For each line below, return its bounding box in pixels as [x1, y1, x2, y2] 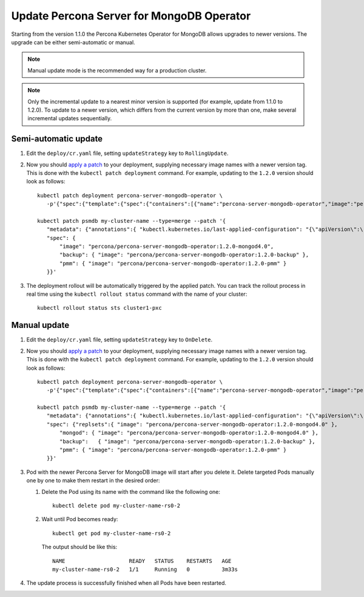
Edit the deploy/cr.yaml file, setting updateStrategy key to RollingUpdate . [26, 149, 229, 157]
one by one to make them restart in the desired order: [26, 477, 160, 484]
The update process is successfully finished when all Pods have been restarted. [26, 579, 227, 587]
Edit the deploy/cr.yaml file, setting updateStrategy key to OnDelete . [26, 336, 213, 343]
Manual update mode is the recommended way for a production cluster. [27, 67, 207, 74]
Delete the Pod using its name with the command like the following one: [41, 488, 221, 495]
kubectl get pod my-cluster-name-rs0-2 [52, 530, 171, 537]
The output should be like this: [41, 544, 118, 551]
